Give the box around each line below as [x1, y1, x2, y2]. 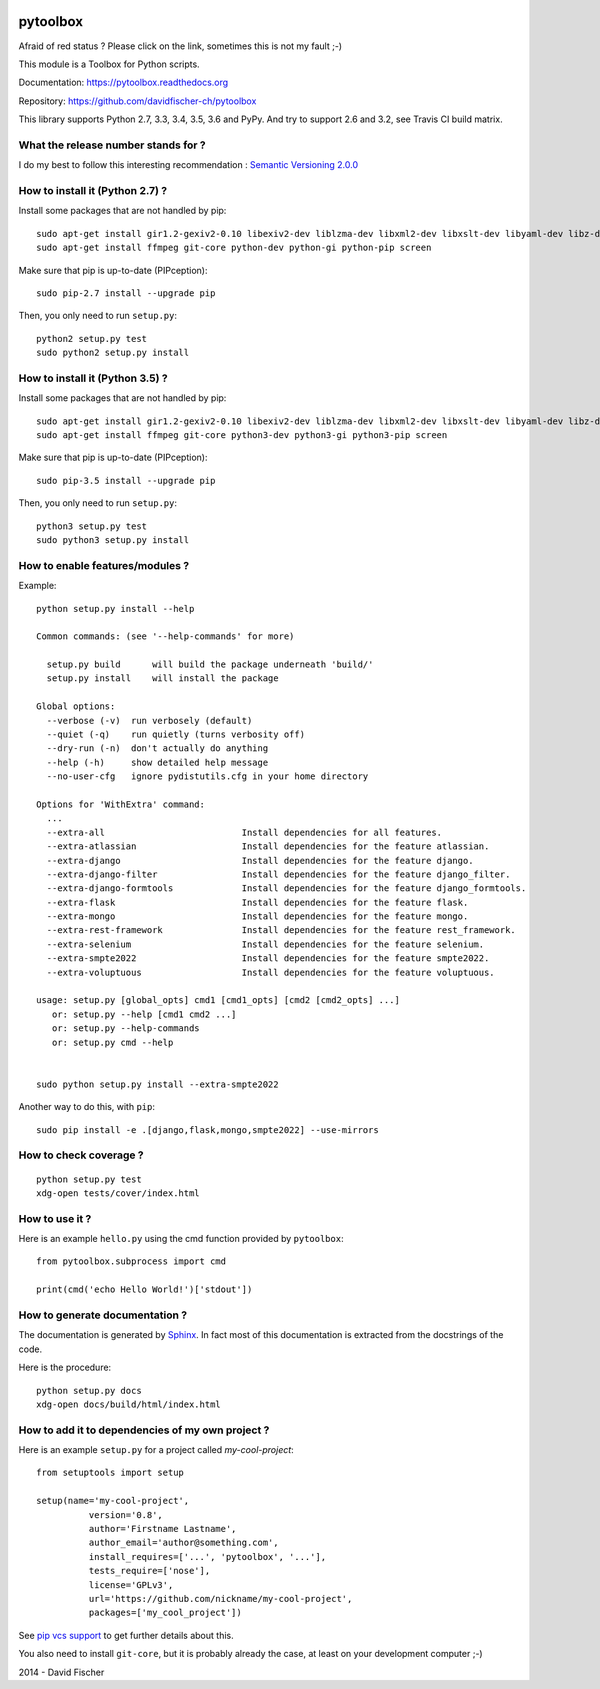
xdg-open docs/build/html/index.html [36, 1398, 222, 1410]
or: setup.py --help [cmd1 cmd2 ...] [51, 1008, 237, 1020]
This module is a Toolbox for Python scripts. [18, 58, 200, 70]
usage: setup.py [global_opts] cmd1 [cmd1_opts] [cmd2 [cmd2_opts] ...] [36, 995, 400, 1006]
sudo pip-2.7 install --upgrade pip [36, 287, 216, 299]
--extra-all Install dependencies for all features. [46, 826, 443, 838]
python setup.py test [36, 1173, 142, 1185]
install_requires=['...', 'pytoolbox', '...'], [88, 1551, 327, 1562]
